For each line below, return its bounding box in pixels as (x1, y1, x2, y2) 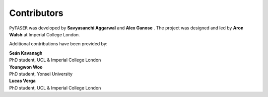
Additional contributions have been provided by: (9, 41, 108, 47)
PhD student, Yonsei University (9, 71, 73, 77)
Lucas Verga (9, 78, 36, 84)
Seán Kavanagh (9, 50, 43, 56)
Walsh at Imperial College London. (9, 31, 80, 37)
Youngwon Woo (9, 64, 43, 70)
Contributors (9, 7, 64, 18)
